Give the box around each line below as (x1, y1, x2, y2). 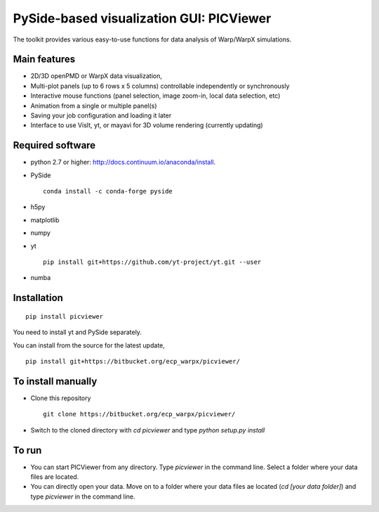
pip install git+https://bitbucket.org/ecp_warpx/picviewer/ (25, 357, 240, 366)
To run (13, 444, 42, 456)
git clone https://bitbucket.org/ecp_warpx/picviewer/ (43, 410, 236, 418)
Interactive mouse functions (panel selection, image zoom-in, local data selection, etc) (30, 91, 281, 100)
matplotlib (30, 215, 60, 224)
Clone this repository (30, 394, 91, 402)
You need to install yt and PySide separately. (13, 328, 142, 337)
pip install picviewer (25, 312, 104, 320)
